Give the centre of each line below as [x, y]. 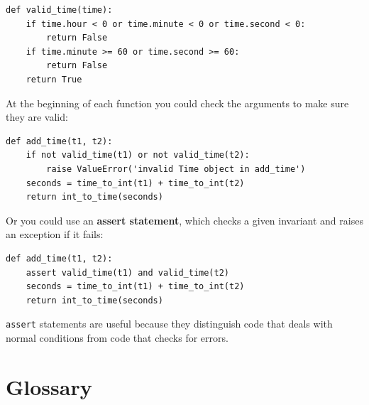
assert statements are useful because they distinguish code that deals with [169, 324]
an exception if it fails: [55, 234]
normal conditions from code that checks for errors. [117, 337]
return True [54, 79]
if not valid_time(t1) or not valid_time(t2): [138, 155]
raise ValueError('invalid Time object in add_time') [176, 169]
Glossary [49, 386]
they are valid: [37, 117]
